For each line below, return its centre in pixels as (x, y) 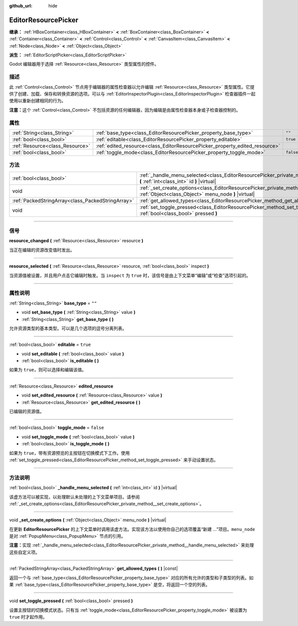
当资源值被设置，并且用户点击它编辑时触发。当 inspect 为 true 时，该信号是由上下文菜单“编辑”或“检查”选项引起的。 (130, 275)
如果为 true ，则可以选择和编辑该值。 (48, 370)
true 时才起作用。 (28, 617)
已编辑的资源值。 (27, 412)
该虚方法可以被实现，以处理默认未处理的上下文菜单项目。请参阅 (74, 497)
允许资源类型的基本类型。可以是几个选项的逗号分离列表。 (68, 328)
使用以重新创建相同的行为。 (37, 101)
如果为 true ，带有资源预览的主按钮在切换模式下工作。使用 (70, 453)
